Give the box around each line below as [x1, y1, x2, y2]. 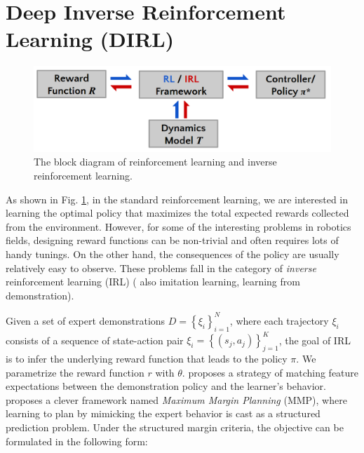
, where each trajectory [229, 313, 329, 327]
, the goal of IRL [278, 332, 351, 347]
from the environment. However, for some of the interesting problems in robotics [6, 219, 351, 234]
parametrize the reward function [6, 365, 144, 379]
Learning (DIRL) [6, 25, 175, 53]
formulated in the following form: [6, 433, 148, 448]
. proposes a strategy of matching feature [182, 365, 359, 379]
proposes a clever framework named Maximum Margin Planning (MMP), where [6, 392, 347, 407]
